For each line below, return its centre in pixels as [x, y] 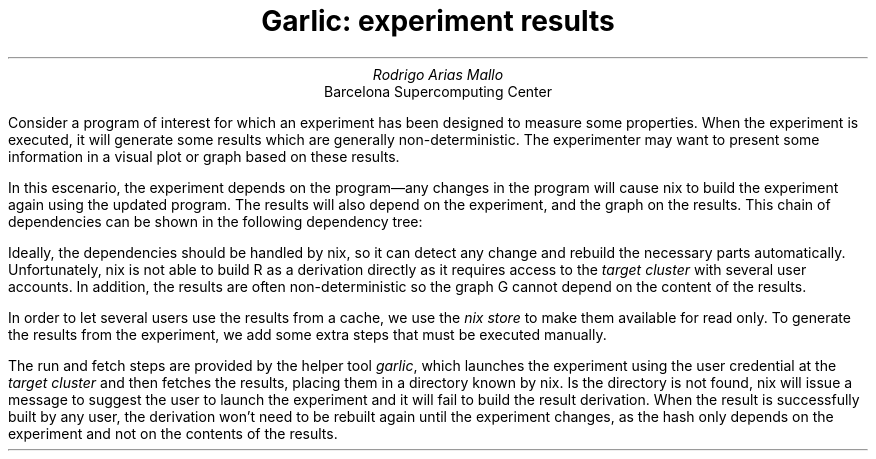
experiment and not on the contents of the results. [173, 433]
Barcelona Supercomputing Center [438, 91]
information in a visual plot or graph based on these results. [204, 156]
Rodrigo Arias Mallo [438, 74]
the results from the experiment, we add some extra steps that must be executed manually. [307, 334]
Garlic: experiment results [438, 21]
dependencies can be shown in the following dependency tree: [215, 221]
